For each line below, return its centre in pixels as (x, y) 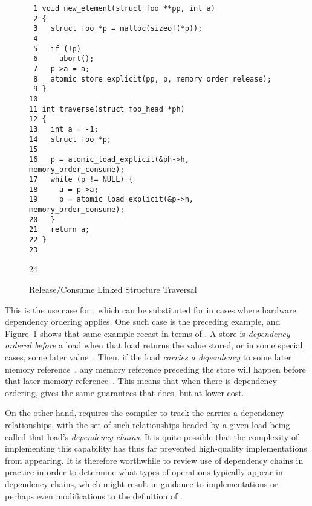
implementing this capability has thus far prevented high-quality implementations (156, 448)
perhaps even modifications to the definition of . (94, 495)
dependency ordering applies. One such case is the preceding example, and (143, 322)
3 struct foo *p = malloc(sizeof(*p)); (118, 29)
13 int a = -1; (64, 129)
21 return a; (60, 230)
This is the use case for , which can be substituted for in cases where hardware (151, 309)
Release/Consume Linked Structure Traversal (113, 289)
